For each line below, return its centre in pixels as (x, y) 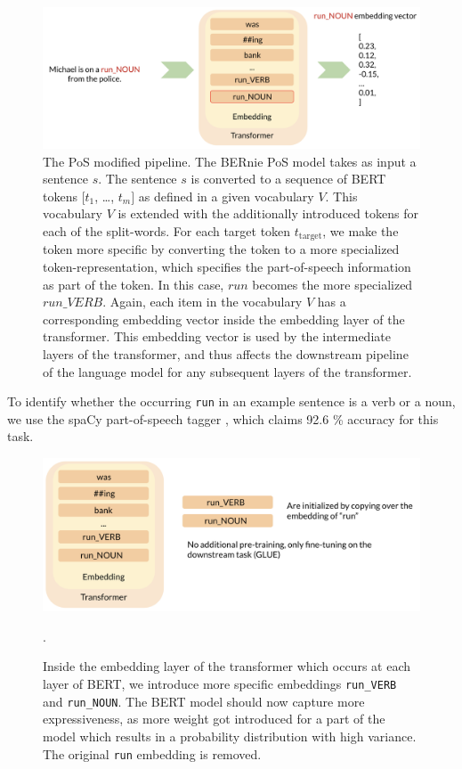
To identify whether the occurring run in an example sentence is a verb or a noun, (231, 401)
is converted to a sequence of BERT (288, 179)
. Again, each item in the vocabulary (203, 302)
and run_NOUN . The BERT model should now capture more (204, 701)
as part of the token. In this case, (134, 284)
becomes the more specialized (332, 284)
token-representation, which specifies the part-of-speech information (227, 267)
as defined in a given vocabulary (226, 196)
